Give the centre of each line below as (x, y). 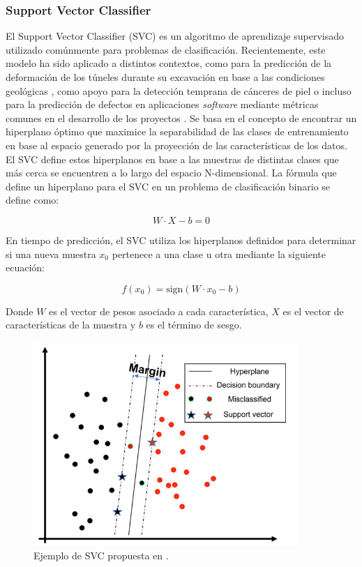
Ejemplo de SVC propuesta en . (101, 555)
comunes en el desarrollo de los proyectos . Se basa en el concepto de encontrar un (181, 118)
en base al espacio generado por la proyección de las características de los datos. (176, 145)
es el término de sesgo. (194, 325)
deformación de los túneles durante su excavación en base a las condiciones (165, 77)
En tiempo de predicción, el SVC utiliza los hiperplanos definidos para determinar (181, 240)
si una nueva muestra (51, 254)
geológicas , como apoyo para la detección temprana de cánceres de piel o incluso (179, 90)
